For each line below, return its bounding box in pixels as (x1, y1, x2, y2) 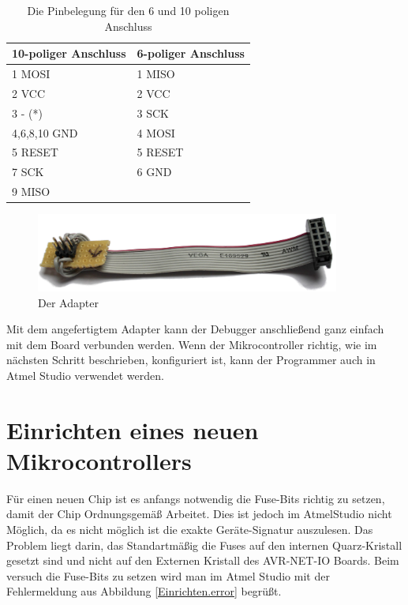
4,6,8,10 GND (12, 124, 78, 141)
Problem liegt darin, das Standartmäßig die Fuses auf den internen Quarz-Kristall (6, 536, 402, 553)
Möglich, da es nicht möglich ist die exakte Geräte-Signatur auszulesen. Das (6, 521, 373, 538)
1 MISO (137, 66, 175, 82)
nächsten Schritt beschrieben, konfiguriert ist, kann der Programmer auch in (6, 351, 376, 368)
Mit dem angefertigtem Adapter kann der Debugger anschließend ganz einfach (6, 321, 384, 337)
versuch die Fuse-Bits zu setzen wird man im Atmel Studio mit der (6, 567, 330, 584)
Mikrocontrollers (6, 444, 192, 476)
